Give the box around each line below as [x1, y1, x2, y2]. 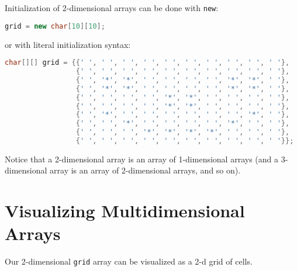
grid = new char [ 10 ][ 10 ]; [5, 22, 105, 30]
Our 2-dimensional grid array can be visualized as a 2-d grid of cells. [5, 255, 253, 267]
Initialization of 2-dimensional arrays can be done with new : [5, 2, 219, 13]
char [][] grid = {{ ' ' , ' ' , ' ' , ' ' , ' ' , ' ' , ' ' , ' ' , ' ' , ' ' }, [5, 58, 290, 67]
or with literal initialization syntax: [5, 38, 131, 50]
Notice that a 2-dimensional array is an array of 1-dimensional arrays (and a [5, 152, 278, 165]
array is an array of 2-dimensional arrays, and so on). [50, 164, 241, 176]
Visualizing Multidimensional [5, 199, 245, 223]
